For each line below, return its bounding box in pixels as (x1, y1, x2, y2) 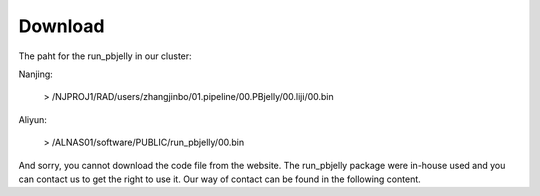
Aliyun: (18, 113, 47, 125)
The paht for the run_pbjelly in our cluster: (18, 50, 192, 62)
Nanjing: (18, 68, 54, 80)
